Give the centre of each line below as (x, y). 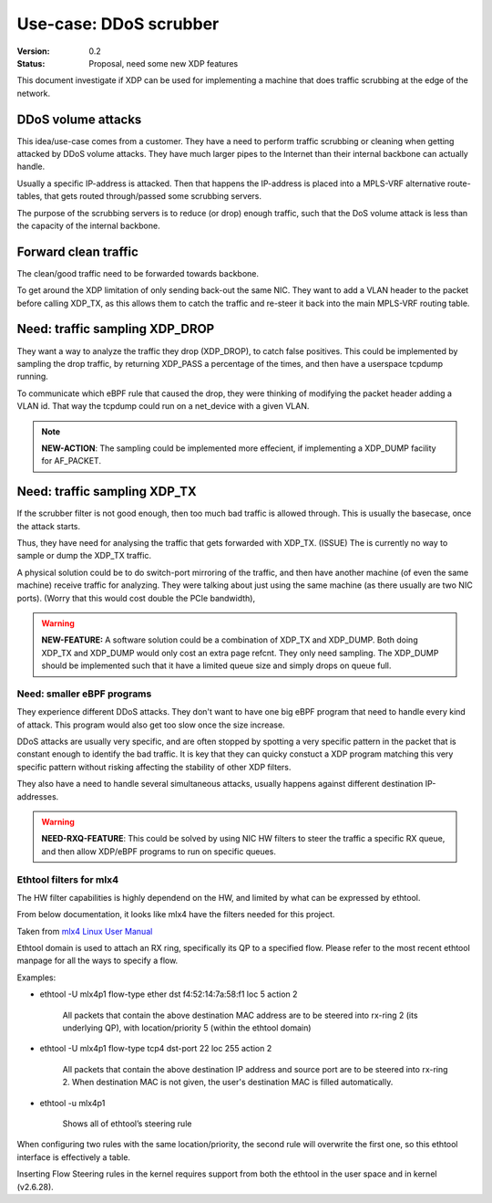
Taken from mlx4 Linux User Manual (85, 931)
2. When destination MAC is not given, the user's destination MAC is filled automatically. (228, 1083)
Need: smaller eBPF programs (84, 694)
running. (33, 377)
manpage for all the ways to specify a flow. (97, 961)
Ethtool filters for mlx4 (68, 879)
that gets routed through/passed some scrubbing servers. (153, 196)
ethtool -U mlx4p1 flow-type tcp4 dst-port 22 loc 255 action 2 (156, 1049)
